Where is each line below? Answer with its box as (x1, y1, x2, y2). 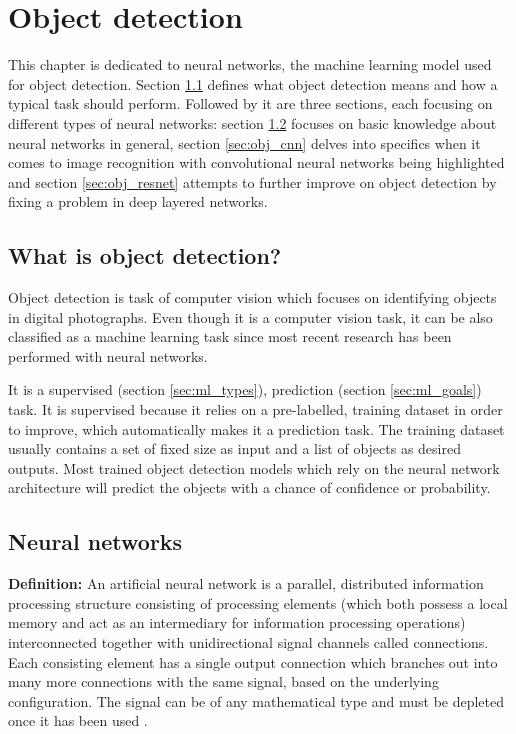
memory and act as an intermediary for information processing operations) (8, 612, 466, 633)
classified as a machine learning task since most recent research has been (8, 326, 452, 347)
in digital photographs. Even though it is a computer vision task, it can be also (8, 306, 493, 327)
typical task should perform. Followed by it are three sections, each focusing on (8, 93, 493, 114)
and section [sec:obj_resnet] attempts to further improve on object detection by (8, 171, 497, 192)
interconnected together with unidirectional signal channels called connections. (8, 632, 489, 652)
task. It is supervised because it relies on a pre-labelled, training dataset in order (8, 399, 503, 420)
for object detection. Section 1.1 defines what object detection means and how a (8, 73, 498, 94)
